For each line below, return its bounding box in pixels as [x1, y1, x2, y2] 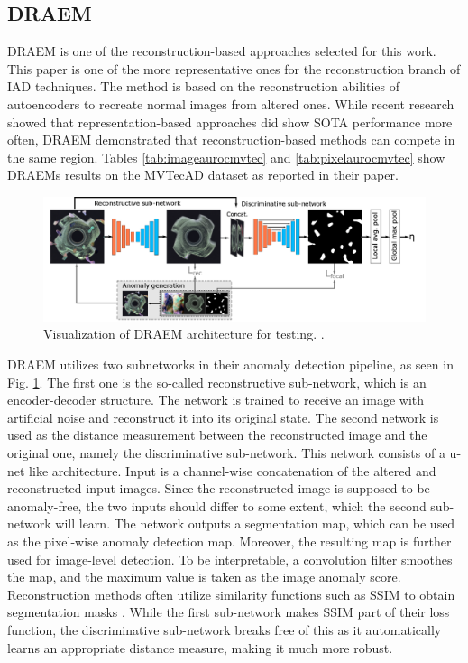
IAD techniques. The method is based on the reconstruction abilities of [7, 77, 400, 96]
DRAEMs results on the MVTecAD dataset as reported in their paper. [7, 165, 399, 184]
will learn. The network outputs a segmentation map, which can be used [55, 514, 455, 533]
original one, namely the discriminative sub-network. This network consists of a [7, 443, 445, 462]
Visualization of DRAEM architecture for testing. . [43, 324, 325, 343]
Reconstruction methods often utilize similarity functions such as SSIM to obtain [7, 584, 455, 603]
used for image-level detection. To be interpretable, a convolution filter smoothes [7, 549, 453, 568]
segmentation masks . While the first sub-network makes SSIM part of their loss [7, 602, 450, 621]
